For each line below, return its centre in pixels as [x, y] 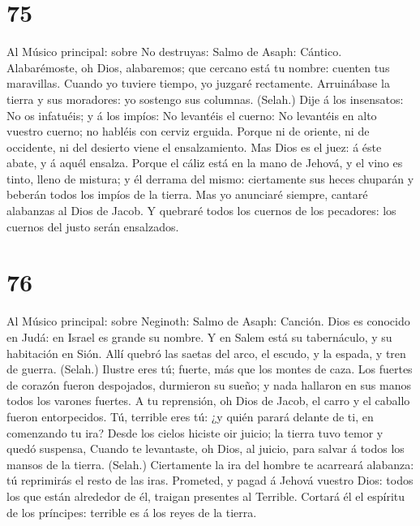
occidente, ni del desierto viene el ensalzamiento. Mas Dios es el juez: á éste [194, 147]
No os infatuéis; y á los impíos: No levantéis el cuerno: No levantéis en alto [192, 115]
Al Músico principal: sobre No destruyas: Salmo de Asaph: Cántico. [174, 52]
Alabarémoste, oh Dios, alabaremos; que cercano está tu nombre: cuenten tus [198, 67]
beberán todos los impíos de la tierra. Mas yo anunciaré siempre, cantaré [187, 194]
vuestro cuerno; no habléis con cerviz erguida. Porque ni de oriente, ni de [188, 131]
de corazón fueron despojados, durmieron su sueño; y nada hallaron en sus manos [209, 384]
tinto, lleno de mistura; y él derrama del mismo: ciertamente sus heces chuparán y [210, 178]
